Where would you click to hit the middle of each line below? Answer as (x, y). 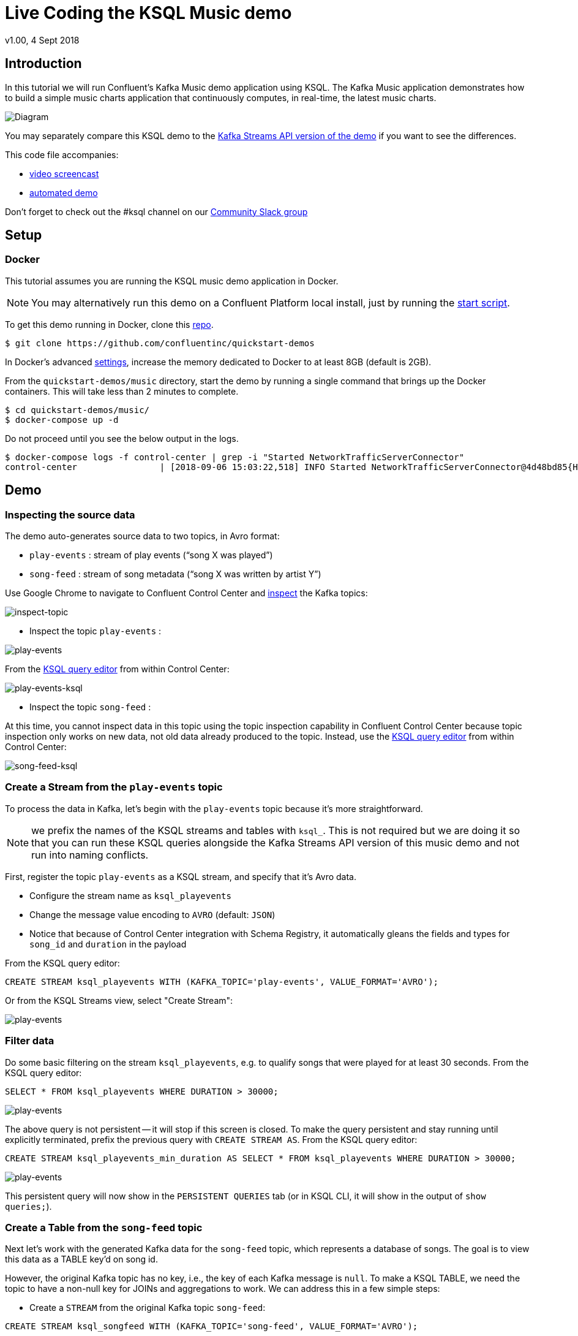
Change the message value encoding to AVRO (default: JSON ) (152, 914)
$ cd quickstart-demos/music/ (77, 410)
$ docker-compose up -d (62, 419)
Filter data (30, 1041)
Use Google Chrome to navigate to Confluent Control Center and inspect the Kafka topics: (186, 593)
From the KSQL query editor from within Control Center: (117, 669)
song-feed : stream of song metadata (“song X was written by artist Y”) (175, 574)
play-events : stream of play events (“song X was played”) (151, 555)
